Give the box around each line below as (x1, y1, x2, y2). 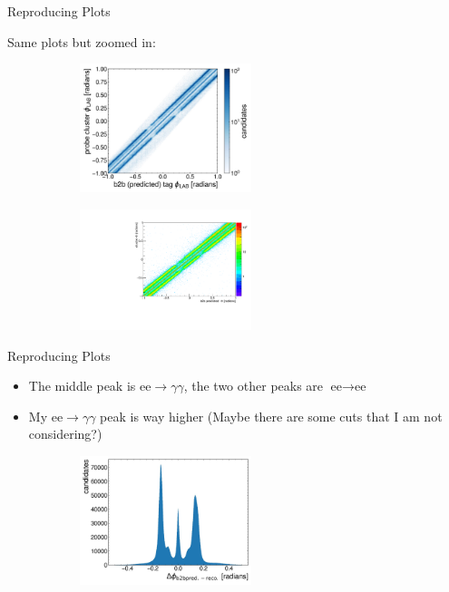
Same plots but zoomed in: (7, 32, 156, 51)
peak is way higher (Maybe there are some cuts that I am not (100, 406, 443, 425)
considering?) (28, 424, 102, 443)
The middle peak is (28, 376, 136, 395)
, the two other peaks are (183, 376, 324, 395)
